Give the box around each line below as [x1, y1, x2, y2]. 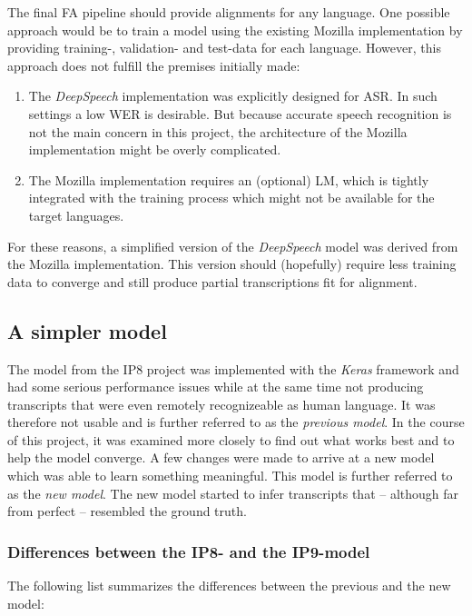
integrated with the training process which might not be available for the [28, 188, 435, 207]
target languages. [28, 205, 124, 224]
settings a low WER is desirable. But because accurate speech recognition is [28, 104, 452, 123]
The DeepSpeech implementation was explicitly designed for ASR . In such [28, 86, 438, 105]
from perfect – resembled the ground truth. [7, 502, 247, 521]
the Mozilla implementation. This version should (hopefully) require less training [7, 254, 457, 273]
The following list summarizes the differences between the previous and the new [7, 576, 451, 595]
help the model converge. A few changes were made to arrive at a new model [7, 448, 435, 467]
